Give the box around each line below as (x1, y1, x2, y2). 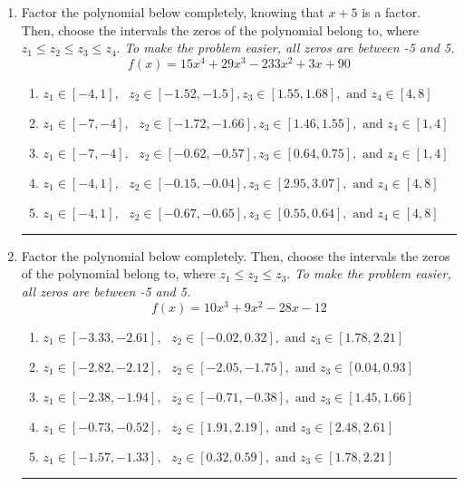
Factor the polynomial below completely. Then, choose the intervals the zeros (21, 246, 450, 265)
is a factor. (362, 3, 421, 21)
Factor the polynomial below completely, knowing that (21, 3, 324, 21)
